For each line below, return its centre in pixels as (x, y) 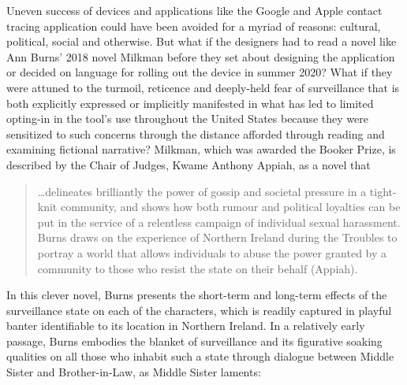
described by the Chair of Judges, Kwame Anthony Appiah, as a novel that (189, 164)
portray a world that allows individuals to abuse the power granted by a (212, 252)
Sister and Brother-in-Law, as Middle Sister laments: (134, 372)
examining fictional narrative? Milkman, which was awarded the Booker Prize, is (201, 149)
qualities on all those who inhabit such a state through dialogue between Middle (200, 356)
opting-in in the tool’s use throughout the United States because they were (187, 118)
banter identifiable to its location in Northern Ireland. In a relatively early (186, 326)
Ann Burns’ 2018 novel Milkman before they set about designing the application (201, 56)
